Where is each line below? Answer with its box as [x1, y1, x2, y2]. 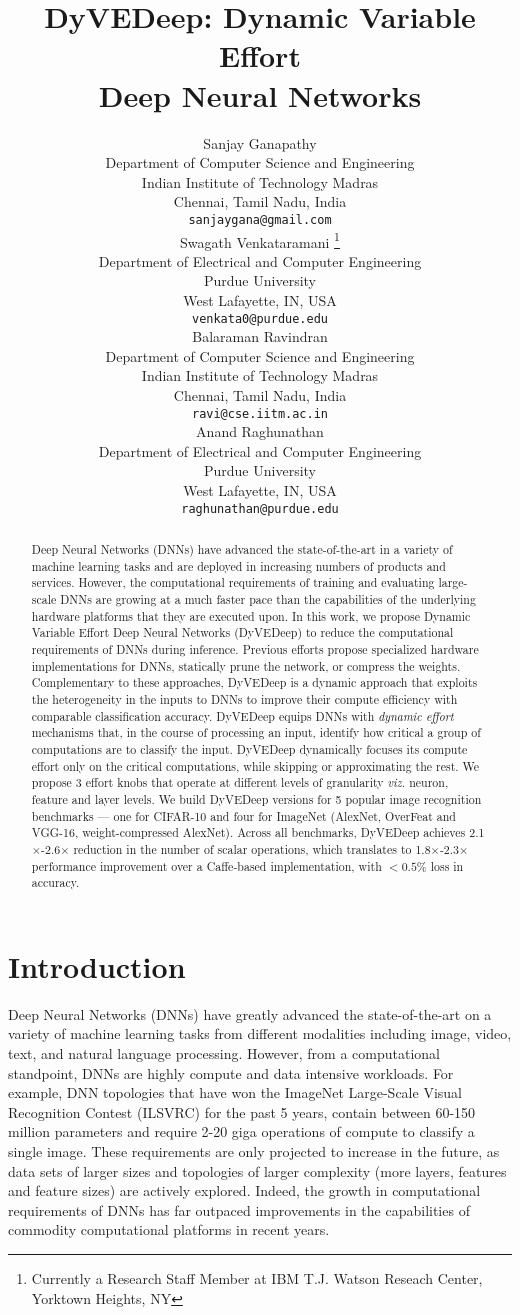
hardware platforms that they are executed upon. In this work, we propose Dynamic [31, 607, 471, 624]
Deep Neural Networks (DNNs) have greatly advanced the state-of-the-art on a [8, 1003, 492, 1024]
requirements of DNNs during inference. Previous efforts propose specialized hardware [31, 641, 479, 658]
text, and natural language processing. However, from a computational [8, 1042, 440, 1063]
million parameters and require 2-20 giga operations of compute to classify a [8, 1121, 475, 1142]
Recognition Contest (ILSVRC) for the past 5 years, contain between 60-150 [8, 1101, 476, 1122]
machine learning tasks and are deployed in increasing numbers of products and [31, 557, 446, 574]
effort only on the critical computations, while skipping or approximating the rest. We [31, 757, 480, 774]
